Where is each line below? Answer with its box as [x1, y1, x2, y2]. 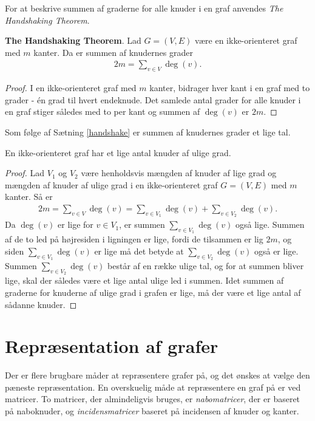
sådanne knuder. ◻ [5, 298, 77, 310]
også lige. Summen [235, 218, 305, 231]
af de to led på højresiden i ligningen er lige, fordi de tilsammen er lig [5, 233, 263, 245]
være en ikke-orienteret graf [194, 34, 297, 47]
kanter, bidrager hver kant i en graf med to [149, 81, 310, 94]
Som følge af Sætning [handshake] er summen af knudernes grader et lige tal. [5, 125, 291, 138]
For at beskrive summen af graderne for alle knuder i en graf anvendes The [5, 2, 283, 14]
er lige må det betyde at [94, 244, 184, 257]
